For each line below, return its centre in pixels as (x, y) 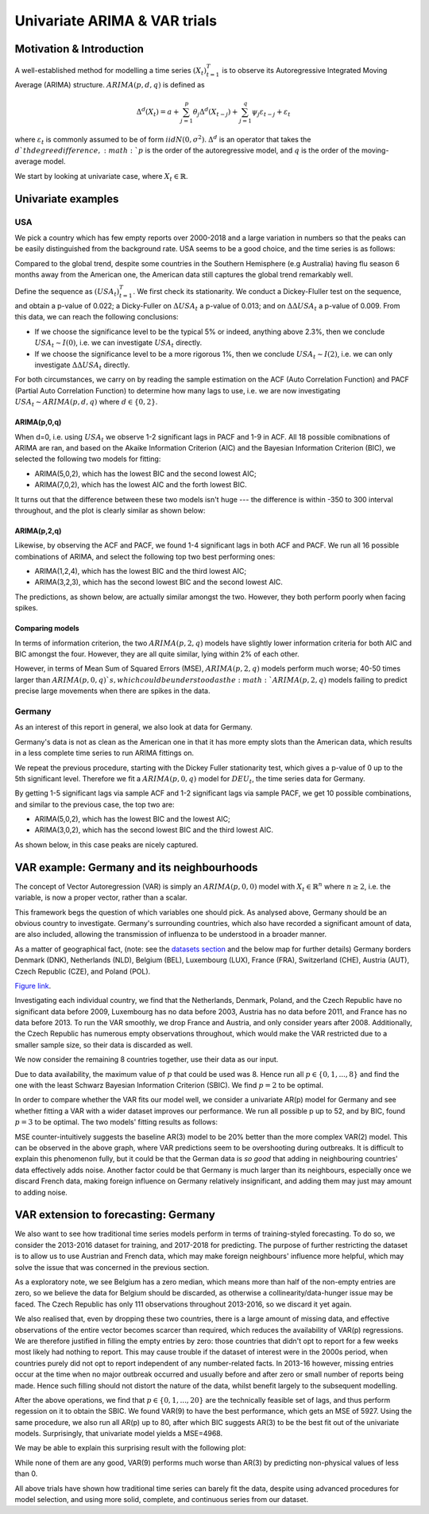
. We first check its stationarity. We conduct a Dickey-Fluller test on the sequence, (267, 292)
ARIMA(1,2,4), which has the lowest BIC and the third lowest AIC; (140, 571)
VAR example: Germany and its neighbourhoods (136, 867)
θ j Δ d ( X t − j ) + (215, 112)
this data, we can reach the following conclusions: (97, 317)
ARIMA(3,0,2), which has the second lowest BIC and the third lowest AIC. (154, 830)
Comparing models (47, 629)
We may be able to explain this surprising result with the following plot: (130, 1448)
